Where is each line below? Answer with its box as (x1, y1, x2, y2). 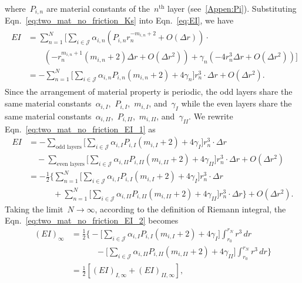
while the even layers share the (181, 97, 292, 109)
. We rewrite (189, 109, 233, 122)
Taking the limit (5, 202, 63, 215)
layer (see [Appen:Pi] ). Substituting (167, 2, 297, 14)
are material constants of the (46, 2, 150, 14)
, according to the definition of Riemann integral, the (95, 202, 286, 215)
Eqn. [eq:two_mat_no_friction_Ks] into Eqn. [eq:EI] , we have (5, 14, 234, 26)
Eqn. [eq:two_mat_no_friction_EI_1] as (5, 122, 156, 135)
